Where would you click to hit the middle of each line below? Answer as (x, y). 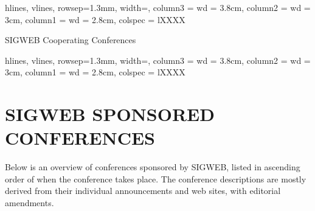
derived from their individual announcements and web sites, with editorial (143, 191)
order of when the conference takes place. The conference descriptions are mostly (156, 178)
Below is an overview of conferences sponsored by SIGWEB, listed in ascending (153, 167)
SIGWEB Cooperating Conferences (71, 40)
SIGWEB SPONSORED (110, 114)
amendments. (29, 203)
